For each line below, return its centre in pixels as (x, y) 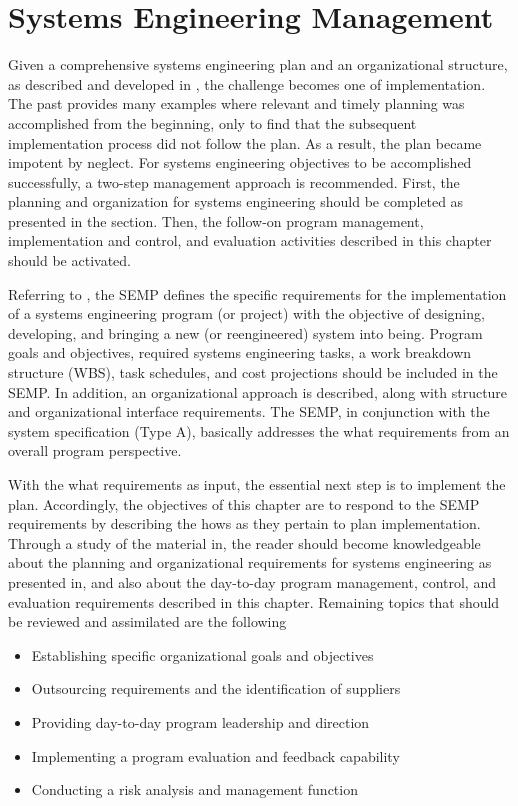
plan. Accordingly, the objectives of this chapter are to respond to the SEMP (244, 503)
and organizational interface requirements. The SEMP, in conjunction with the (249, 411)
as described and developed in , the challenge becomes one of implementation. (247, 83)
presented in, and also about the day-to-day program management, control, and (252, 581)
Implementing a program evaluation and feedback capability (215, 755)
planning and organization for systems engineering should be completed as (236, 201)
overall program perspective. (95, 450)
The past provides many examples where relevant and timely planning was (236, 103)
